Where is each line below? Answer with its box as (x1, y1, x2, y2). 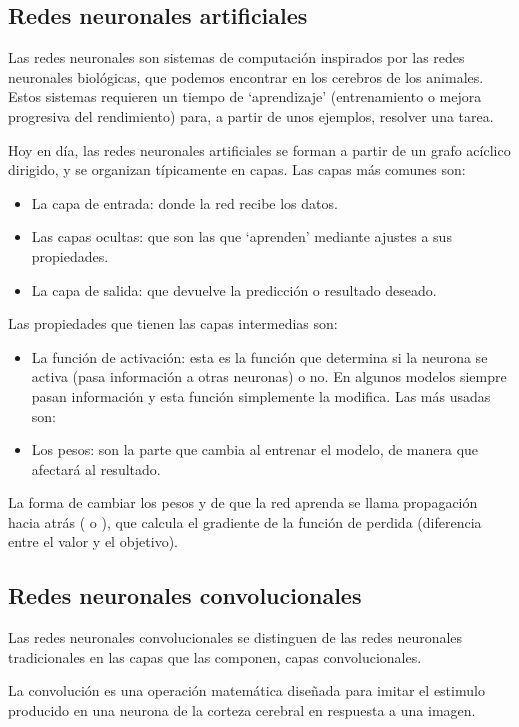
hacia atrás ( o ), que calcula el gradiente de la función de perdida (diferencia (8, 511, 482, 532)
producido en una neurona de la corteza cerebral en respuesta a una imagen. (8, 700, 476, 721)
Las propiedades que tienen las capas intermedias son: (8, 313, 338, 334)
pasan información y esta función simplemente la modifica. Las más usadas (31, 385, 491, 406)
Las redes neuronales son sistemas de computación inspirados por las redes (8, 47, 465, 68)
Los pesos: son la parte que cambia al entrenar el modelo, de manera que (31, 439, 479, 460)
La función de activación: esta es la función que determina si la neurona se (31, 346, 488, 367)
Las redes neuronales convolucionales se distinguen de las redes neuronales (8, 627, 463, 648)
